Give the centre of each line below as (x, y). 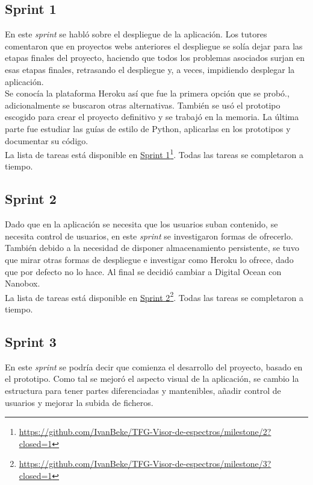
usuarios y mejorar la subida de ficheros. (79, 402)
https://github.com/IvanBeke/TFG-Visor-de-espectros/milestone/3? (145, 464)
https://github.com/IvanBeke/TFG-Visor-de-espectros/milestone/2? (145, 432)
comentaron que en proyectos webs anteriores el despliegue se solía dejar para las (154, 46)
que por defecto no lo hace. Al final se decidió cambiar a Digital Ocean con (143, 271)
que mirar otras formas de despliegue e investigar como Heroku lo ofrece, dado (149, 259)
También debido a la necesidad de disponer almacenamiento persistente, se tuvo (152, 248)
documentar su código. (47, 140)
